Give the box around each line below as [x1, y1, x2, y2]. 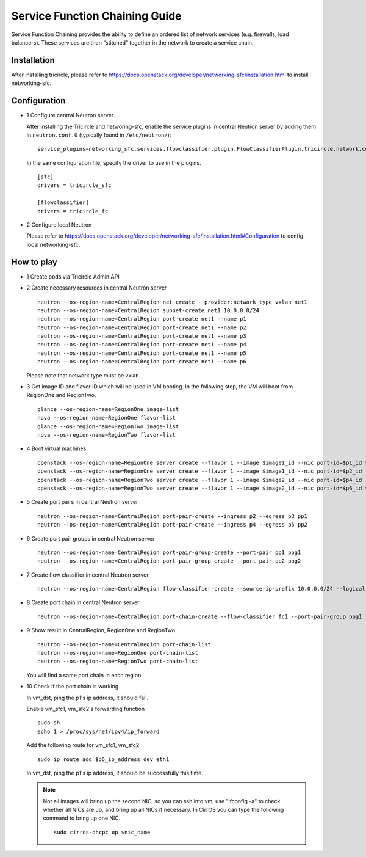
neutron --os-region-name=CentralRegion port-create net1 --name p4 [37, 341, 246, 348]
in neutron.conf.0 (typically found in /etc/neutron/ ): [26, 131, 171, 139]
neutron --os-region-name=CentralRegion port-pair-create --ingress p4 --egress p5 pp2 [37, 521, 308, 528]
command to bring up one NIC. [43, 814, 121, 822]
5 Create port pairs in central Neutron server [26, 498, 138, 506]
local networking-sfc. [26, 241, 81, 248]
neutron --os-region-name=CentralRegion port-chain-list [37, 641, 212, 647]
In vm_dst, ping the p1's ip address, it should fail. [26, 694, 149, 701]
